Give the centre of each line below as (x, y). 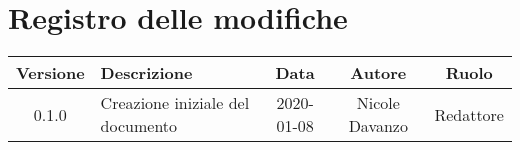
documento (139, 126)
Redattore (469, 114)
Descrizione (146, 73)
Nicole (378, 103)
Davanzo (378, 126)
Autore (378, 73)
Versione (50, 73)
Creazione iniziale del (175, 103)
